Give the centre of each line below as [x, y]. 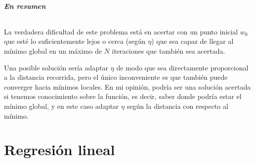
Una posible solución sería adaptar [56, 67]
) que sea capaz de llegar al [192, 41]
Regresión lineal [60, 149]
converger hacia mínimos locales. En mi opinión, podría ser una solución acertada [127, 86]
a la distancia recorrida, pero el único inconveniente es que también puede [116, 77]
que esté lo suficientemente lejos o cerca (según [75, 41]
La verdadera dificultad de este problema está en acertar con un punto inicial [121, 31]
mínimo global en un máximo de [53, 50]
